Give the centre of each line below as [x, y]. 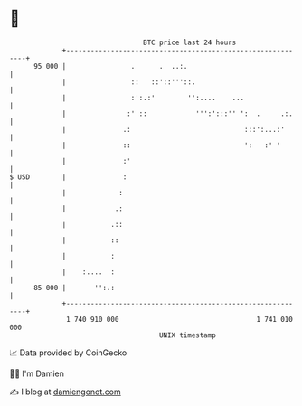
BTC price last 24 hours [190, 42]
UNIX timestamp [188, 335]
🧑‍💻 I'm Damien [37, 373]
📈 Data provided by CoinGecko [68, 353]
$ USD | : [68, 177]
